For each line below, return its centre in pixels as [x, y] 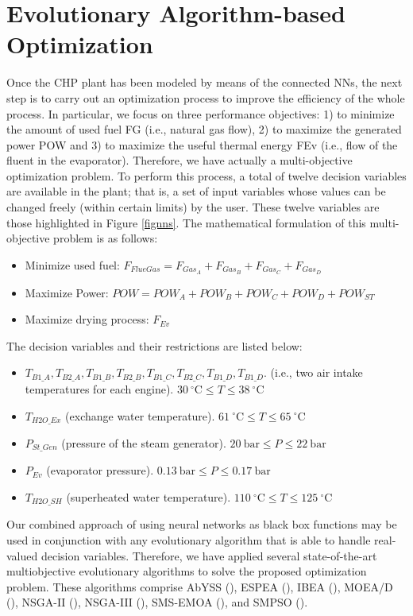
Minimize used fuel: [72, 264]
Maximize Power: [67, 292]
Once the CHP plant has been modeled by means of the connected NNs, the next [205, 82]
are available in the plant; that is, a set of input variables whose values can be [196, 191]
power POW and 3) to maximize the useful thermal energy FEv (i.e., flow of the [202, 144]
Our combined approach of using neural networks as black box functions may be [202, 524]
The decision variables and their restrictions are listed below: [154, 345]
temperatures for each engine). [99, 388]
